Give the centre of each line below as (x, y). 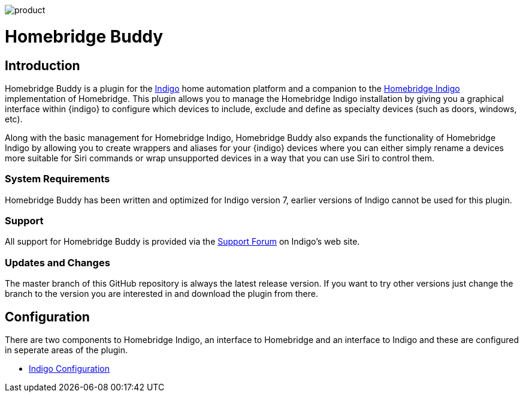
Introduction (43, 65)
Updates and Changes (58, 262)
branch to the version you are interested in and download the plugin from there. (161, 294)
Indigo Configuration (69, 369)
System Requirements (58, 179)
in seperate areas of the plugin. (66, 350)
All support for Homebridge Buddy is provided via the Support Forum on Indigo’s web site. (182, 242)
